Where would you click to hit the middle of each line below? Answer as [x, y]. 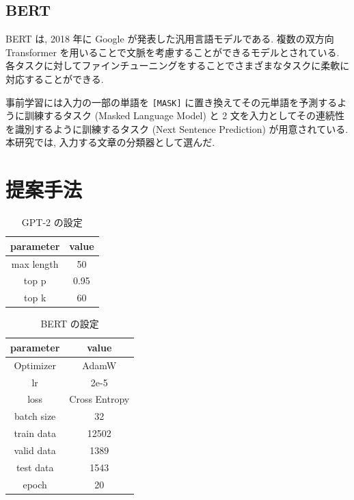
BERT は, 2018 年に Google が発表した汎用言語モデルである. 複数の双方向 [170, 39]
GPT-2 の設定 [52, 222]
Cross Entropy [99, 399]
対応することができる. [55, 78]
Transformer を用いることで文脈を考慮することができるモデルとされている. [173, 52]
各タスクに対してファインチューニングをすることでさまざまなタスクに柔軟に [178, 65]
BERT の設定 [70, 324]
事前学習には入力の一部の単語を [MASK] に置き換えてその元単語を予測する [172, 102]
